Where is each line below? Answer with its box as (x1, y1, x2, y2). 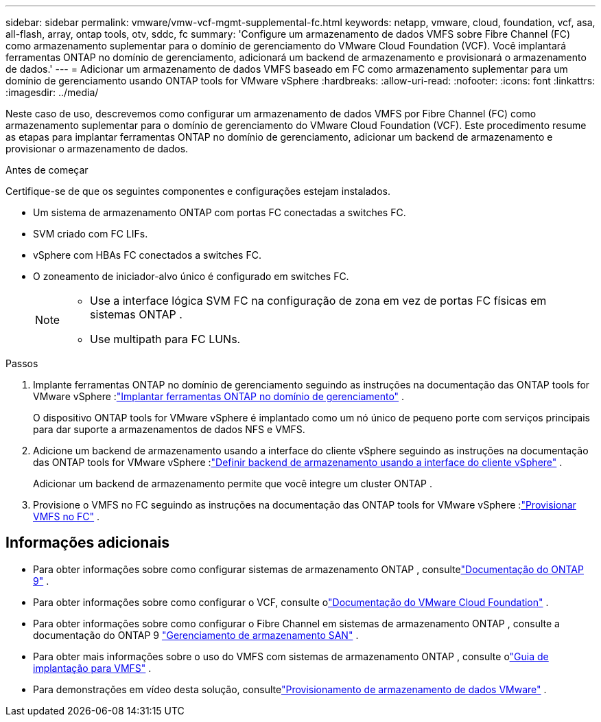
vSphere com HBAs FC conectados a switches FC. (33, 249, 261, 261)
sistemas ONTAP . (90, 307, 182, 321)
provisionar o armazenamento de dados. (5, 143, 189, 154)
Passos (5, 358, 38, 369)
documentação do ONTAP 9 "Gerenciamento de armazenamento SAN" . (33, 629, 359, 641)
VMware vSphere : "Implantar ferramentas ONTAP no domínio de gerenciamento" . (33, 391, 405, 402)
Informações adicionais (5, 534, 170, 552)
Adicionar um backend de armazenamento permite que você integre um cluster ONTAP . (33, 478, 433, 489)
